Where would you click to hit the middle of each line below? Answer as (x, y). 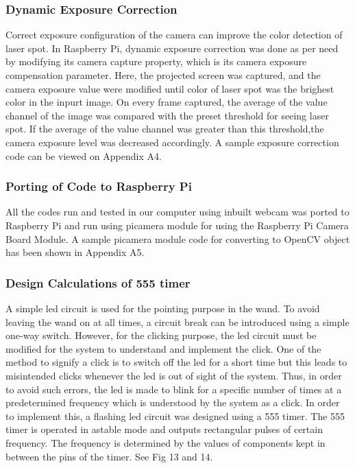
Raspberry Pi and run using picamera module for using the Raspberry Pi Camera (177, 225)
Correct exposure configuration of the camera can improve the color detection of (174, 35)
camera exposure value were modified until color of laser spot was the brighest (170, 88)
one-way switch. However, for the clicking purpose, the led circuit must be (161, 335)
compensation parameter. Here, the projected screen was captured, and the (163, 75)
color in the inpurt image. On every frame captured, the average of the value (167, 102)
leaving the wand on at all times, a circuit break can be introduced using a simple (177, 321)
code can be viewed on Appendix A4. (84, 155)
